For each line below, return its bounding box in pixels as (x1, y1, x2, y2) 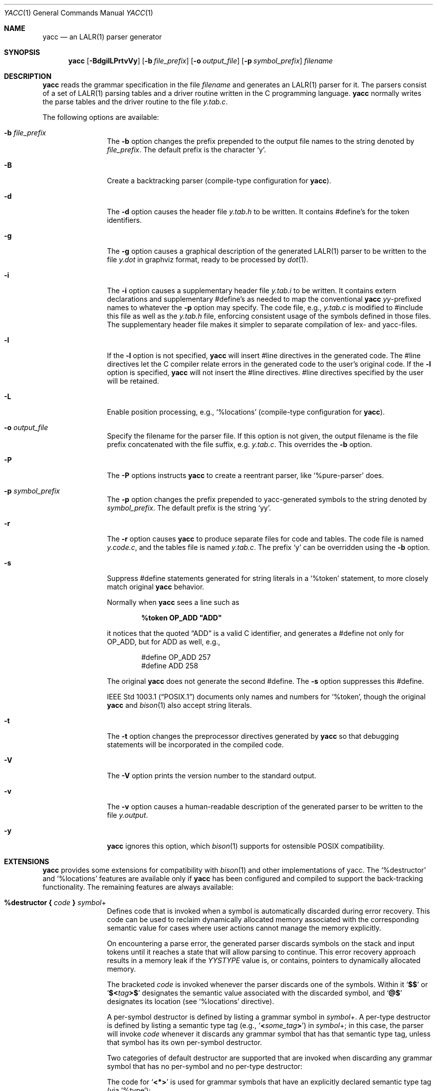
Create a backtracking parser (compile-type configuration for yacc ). (107, 176, 331, 185)
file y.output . (107, 811, 148, 819)
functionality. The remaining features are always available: (42, 883, 234, 891)
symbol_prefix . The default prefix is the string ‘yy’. (107, 504, 271, 512)
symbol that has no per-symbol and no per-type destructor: (107, 1062, 303, 1071)
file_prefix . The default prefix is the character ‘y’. (107, 145, 266, 154)
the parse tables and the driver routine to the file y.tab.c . (42, 97, 228, 106)
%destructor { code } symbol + (4, 898, 106, 907)
